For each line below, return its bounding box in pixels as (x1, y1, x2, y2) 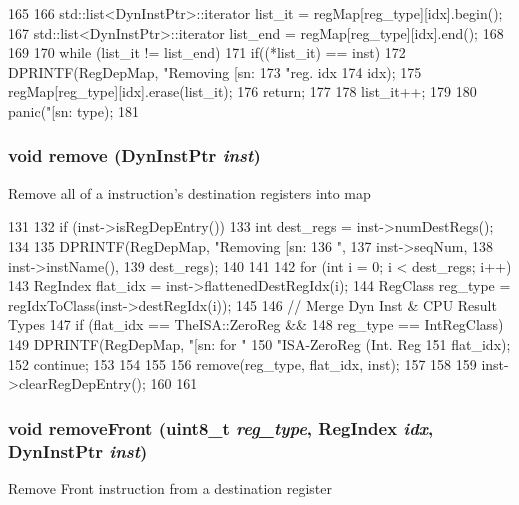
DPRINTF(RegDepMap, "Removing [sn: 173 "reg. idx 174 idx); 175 (8, 61, 422, 82)
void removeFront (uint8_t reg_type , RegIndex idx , (8, 415, 434, 440)
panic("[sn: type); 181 (8, 100, 139, 121)
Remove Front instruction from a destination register (8, 477, 332, 498)
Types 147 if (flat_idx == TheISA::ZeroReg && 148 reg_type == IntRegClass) (8, 314, 504, 335)
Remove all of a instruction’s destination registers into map (8, 182, 371, 203)
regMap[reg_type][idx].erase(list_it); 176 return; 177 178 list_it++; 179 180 (8, 81, 477, 102)
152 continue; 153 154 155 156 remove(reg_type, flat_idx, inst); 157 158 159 (8, 353, 477, 374)
